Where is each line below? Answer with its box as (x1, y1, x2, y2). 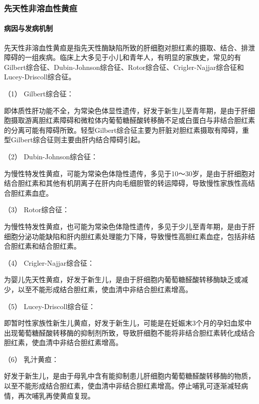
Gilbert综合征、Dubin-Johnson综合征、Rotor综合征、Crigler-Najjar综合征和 (4, 61, 244, 72)
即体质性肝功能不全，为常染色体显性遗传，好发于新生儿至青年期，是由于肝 (4, 105, 248, 115)
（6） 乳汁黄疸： (4, 354, 59, 364)
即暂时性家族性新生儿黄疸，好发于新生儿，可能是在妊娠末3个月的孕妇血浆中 (4, 318, 252, 328)
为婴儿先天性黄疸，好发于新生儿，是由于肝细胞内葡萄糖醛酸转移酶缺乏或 (4, 274, 241, 285)
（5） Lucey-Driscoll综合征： (4, 301, 96, 311)
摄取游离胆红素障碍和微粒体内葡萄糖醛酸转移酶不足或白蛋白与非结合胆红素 (10, 115, 255, 125)
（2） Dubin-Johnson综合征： (4, 151, 98, 161)
